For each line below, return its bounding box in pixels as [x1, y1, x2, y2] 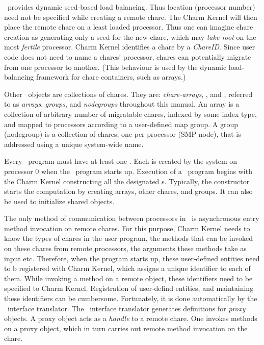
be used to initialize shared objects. [4, 195, 115, 206]
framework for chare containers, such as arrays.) [36, 71, 186, 82]
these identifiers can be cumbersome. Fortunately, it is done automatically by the [4, 293, 257, 304]
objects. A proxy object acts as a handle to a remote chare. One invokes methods [4, 313, 257, 324]
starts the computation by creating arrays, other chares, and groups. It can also [4, 186, 253, 196]
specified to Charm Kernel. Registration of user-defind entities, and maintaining [4, 283, 254, 293]
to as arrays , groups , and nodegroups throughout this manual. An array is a [4, 98, 240, 109]
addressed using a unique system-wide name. [4, 138, 144, 149]
